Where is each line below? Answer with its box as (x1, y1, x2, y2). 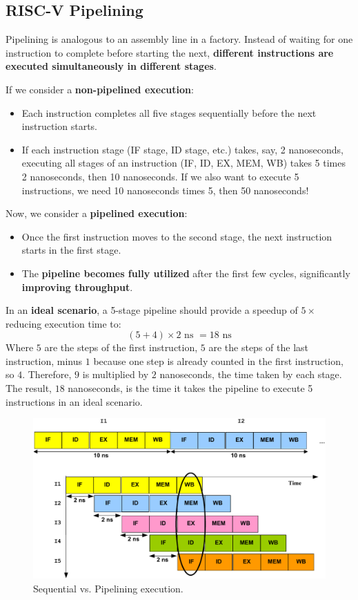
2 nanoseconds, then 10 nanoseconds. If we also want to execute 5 (21, 169, 299, 183)
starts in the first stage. (21, 243, 121, 257)
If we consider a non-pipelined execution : (6, 82, 194, 96)
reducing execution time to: (6, 316, 121, 330)
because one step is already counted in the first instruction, (93, 353, 344, 368)
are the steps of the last (208, 340, 308, 355)
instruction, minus (6, 353, 83, 368)
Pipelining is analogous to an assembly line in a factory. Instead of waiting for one (6, 32, 353, 46)
